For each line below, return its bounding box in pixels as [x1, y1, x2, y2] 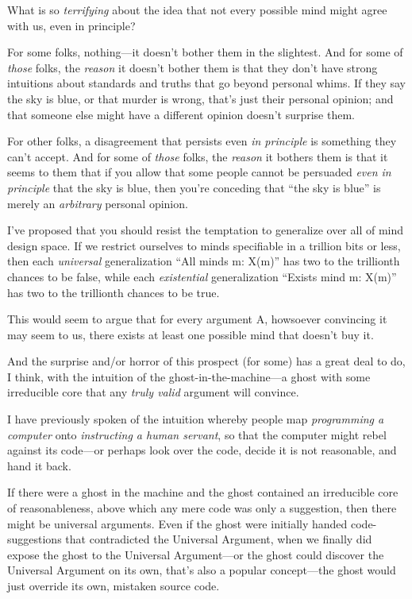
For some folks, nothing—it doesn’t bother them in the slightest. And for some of [7, 44, 403, 60]
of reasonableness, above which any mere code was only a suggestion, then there [7, 500, 397, 516]
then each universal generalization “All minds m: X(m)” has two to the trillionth [7, 253, 400, 269]
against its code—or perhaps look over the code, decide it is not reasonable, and [7, 442, 397, 458]
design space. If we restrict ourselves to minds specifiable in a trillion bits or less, [7, 237, 401, 253]
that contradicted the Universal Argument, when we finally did [65, 531, 372, 547]
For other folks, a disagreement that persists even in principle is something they [7, 133, 397, 149]
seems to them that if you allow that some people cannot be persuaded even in [7, 164, 391, 180]
